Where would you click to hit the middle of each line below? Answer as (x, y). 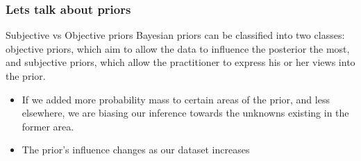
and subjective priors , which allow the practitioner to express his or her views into (180, 62)
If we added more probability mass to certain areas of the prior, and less (176, 99)
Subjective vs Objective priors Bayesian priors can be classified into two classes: (175, 35)
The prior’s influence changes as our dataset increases (136, 150)
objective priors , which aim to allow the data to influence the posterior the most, (178, 48)
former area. (48, 126)
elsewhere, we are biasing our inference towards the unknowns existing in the (185, 113)
